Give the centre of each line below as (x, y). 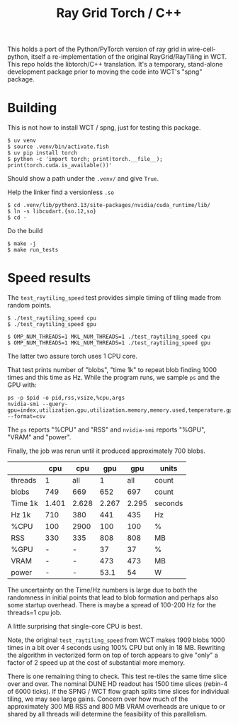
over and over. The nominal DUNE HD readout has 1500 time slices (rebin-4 (118, 684)
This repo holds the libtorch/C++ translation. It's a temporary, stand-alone (115, 64)
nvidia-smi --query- (38, 404)
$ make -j (22, 244)
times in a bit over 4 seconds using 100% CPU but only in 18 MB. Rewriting (116, 648)
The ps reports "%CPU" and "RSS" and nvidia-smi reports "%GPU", (107, 429)
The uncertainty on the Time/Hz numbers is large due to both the (102, 590)
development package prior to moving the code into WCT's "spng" (105, 72)
